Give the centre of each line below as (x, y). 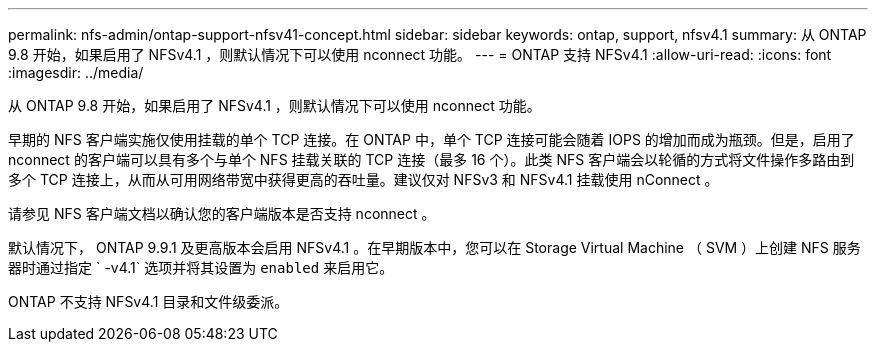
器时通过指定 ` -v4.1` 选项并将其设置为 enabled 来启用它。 (201, 267)
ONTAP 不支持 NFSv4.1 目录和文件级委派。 (148, 301)
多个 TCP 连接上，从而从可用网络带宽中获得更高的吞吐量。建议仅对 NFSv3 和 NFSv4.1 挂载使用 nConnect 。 (363, 179)
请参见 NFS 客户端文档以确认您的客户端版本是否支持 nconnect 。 (222, 213)
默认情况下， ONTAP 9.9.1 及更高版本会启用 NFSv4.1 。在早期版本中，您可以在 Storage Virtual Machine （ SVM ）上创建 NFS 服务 (434, 247)
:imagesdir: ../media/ (76, 72)
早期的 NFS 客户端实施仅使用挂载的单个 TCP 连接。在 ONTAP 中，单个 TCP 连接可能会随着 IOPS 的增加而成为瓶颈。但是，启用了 (431, 139)
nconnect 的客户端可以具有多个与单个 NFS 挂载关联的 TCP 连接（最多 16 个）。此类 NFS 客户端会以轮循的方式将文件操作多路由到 (431, 159)
